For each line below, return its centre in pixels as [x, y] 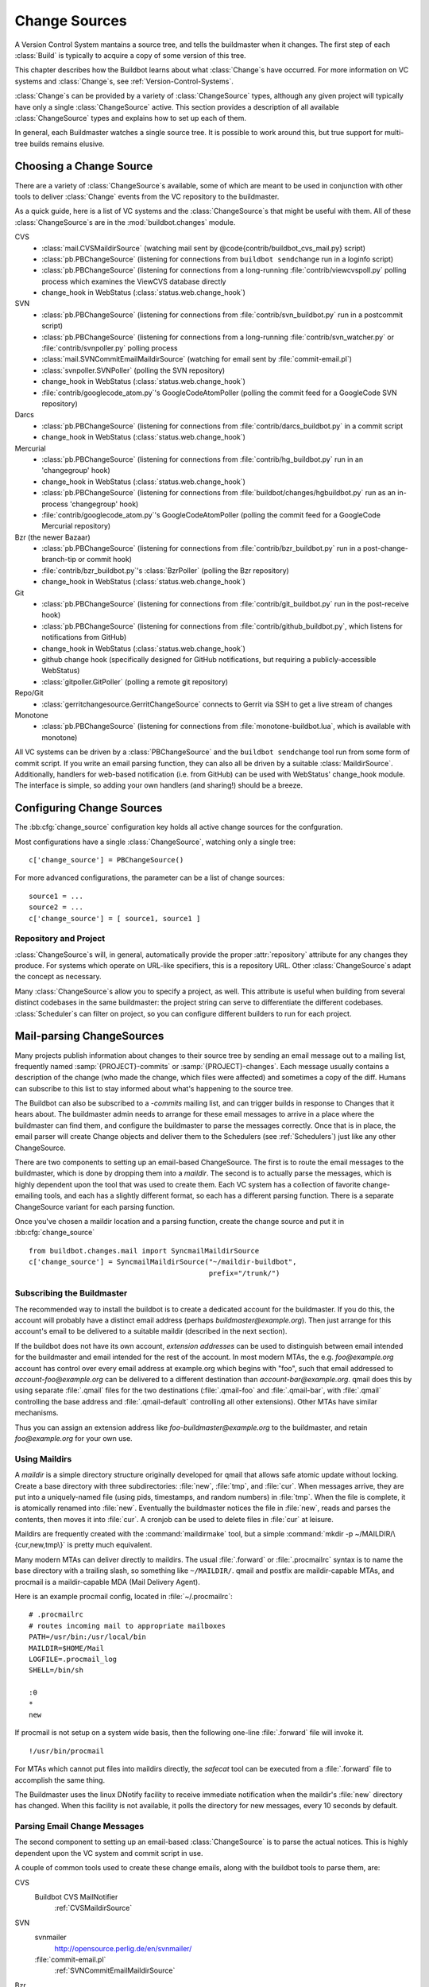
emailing [29, 1195]
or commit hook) [105, 560]
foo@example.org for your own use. [73, 1438]
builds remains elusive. [67, 144]
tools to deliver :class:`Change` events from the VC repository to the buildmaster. [147, 196]
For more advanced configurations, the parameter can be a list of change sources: [150, 877]
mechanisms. [37, 1413]
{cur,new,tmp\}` [40, 1545]
